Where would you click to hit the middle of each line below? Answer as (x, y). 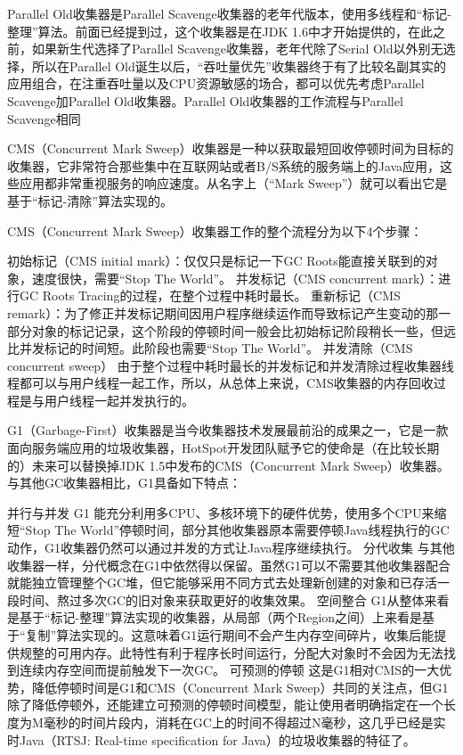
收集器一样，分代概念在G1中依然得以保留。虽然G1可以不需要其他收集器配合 (229, 565)
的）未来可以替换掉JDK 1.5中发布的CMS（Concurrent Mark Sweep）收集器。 (228, 465)
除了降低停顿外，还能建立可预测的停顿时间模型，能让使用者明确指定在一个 (225, 705)
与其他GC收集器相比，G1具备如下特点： (125, 483)
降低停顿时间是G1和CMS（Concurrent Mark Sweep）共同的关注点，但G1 (240, 687)
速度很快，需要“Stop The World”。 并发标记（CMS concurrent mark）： (235, 278)
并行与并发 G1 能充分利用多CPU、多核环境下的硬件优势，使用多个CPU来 (221, 512)
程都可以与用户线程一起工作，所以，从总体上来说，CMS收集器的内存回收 (220, 383)
